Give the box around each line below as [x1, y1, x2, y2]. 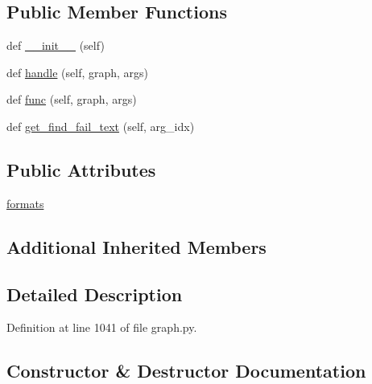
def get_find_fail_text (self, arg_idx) [6, 117, 195, 134]
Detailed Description [6, 281, 183, 306]
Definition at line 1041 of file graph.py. [6, 319, 197, 336]
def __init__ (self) [6, 37, 105, 54]
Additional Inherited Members [6, 234, 267, 259]
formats [6, 194, 44, 211]
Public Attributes [6, 157, 156, 182]
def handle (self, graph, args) [6, 63, 149, 80]
